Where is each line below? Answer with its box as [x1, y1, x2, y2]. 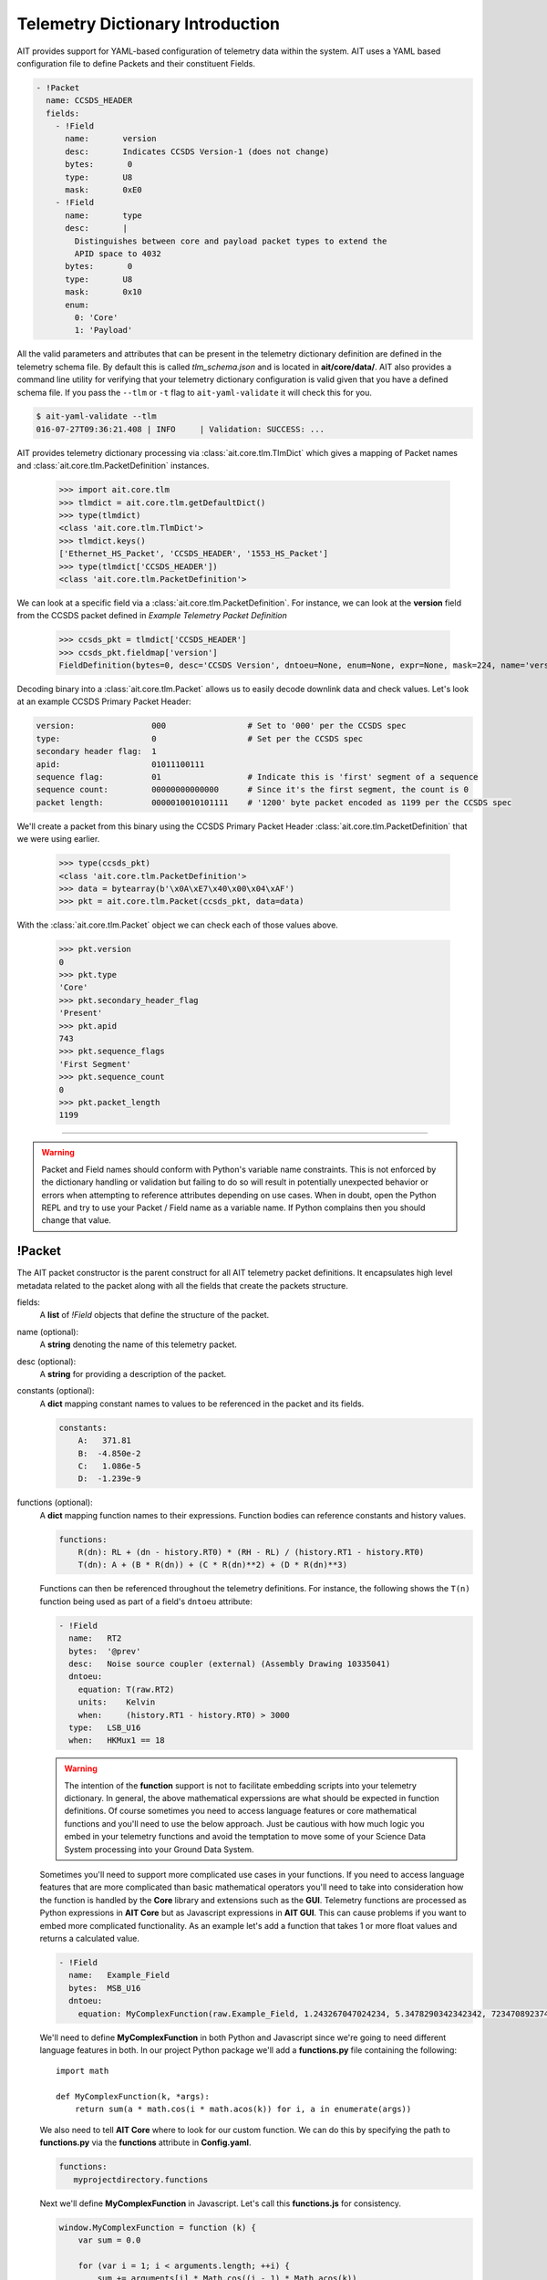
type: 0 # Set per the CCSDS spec [36, 733, 364, 743]
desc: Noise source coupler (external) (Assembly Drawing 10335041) [68, 1658, 391, 1669]
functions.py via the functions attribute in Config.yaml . [39, 2137, 252, 2148]
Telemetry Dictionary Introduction [16, 14, 281, 34]
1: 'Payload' [74, 325, 133, 336]
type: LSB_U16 [68, 1722, 141, 1733]
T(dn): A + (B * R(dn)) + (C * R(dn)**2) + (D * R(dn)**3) [77, 1560, 348, 1570]
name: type [65, 210, 143, 221]
